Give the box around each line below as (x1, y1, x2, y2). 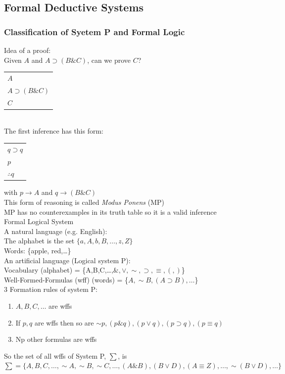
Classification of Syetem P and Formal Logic (4, 25, 185, 38)
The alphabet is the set (4, 235, 75, 246)
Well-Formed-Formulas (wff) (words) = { (4, 274, 129, 284)
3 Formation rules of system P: (4, 284, 97, 294)
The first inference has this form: (4, 126, 104, 136)
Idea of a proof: (4, 45, 51, 55)
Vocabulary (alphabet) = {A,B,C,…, (4, 265, 113, 275)
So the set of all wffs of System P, (4, 350, 106, 361)
